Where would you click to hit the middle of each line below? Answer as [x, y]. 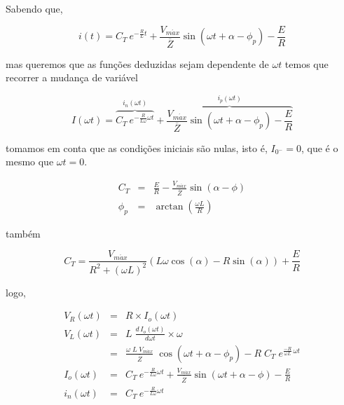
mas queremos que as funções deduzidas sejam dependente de [137, 63]
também [23, 233]
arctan [170, 207]
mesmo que [30, 162]
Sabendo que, [34, 8]
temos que [307, 63]
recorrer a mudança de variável [72, 77]
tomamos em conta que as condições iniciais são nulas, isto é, [137, 147]
